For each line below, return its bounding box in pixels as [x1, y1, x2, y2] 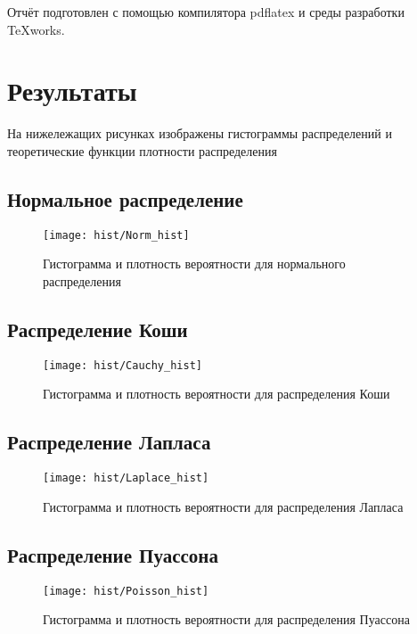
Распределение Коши [7, 315, 188, 342]
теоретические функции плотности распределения [7, 141, 277, 160]
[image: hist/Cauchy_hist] [43, 358, 202, 372]
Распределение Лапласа [7, 428, 211, 456]
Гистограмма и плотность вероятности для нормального [43, 254, 346, 273]
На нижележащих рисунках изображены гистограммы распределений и [7, 124, 392, 143]
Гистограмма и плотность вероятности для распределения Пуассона [43, 610, 410, 629]
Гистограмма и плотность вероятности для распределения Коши [43, 384, 390, 403]
